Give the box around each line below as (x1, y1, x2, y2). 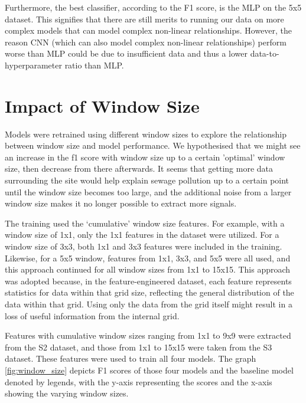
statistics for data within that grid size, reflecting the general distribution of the (5, 286, 294, 299)
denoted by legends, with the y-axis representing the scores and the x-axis (5, 375, 272, 388)
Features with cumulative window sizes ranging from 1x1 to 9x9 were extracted (5, 329, 291, 342)
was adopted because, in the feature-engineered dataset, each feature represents (5, 274, 292, 287)
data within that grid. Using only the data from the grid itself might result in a (5, 298, 292, 310)
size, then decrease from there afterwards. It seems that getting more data (5, 162, 273, 175)
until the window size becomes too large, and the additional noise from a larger (5, 185, 292, 198)
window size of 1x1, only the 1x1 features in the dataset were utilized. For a (5, 228, 279, 241)
